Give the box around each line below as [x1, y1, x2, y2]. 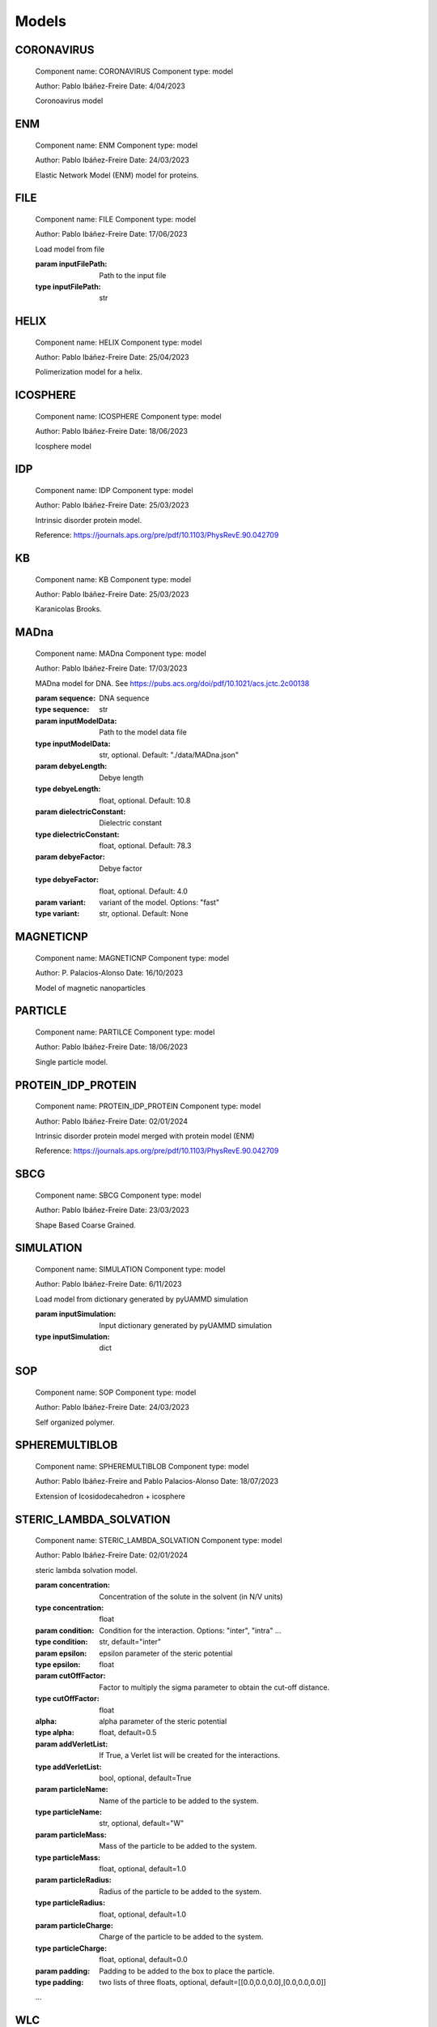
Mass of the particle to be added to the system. [99, 1841, 257, 1851]
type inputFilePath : [35, 281, 101, 291]
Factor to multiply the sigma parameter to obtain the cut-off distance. [99, 1682, 330, 1692]
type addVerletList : [35, 1762, 102, 1772]
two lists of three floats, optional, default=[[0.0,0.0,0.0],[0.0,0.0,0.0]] [99, 1977, 327, 1986]
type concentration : [35, 1603, 104, 1613]
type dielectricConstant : [35, 829, 120, 839]
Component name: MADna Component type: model [35, 649, 206, 658]
